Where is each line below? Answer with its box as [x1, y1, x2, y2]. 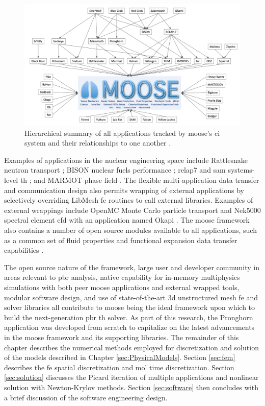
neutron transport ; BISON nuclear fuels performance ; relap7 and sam [4, 164, 226, 175]
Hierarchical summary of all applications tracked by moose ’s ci [24, 127, 220, 138]
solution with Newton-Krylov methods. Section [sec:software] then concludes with [4, 381, 259, 392]
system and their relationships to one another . [24, 137, 171, 148]
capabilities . [4, 245, 44, 255]
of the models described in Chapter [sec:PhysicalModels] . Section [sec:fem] [4, 352, 235, 363]
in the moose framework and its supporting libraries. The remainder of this [4, 331, 239, 342]
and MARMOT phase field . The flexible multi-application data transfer [34, 175, 259, 185]
